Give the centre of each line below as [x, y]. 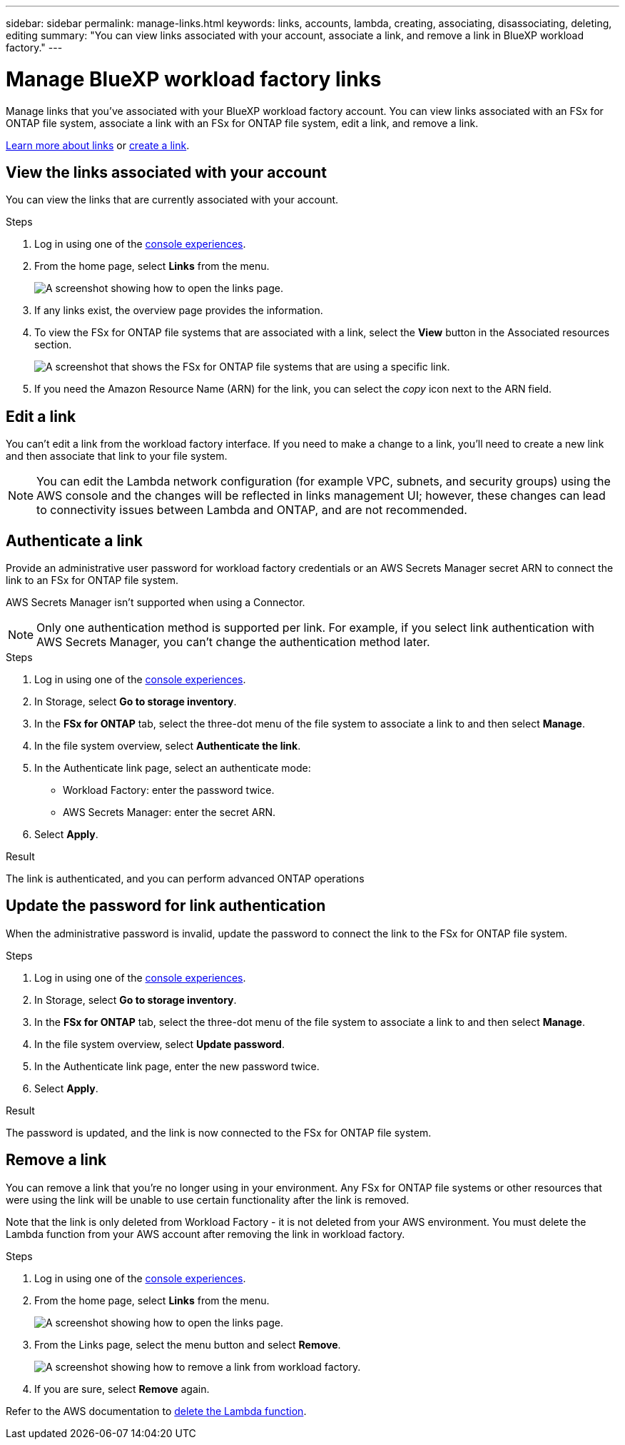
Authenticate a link [75, 540]
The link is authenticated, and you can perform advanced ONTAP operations [185, 879]
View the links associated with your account [166, 172]
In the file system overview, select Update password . [159, 1044]
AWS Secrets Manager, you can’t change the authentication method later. [233, 642]
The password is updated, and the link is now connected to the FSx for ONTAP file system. [219, 1132]
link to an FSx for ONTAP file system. [92, 580]
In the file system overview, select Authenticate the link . [168, 746]
